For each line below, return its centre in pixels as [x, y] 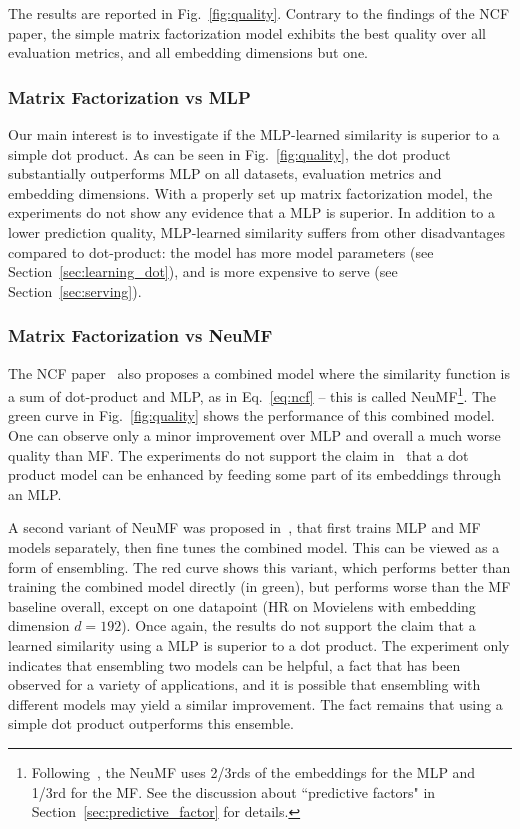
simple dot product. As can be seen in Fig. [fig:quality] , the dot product [229, 153]
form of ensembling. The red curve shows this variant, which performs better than [259, 566]
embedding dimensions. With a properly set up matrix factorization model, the [250, 192]
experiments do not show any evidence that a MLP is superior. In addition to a [251, 212]
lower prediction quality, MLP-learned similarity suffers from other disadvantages [256, 231]
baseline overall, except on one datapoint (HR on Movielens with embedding [242, 605]
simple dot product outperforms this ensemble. [151, 723]
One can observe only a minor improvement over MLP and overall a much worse [254, 435]
